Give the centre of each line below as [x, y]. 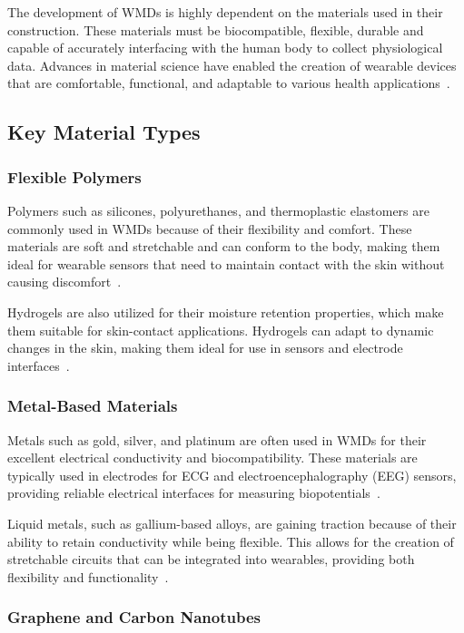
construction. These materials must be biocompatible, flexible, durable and [216, 29]
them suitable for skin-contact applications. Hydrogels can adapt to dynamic [221, 330]
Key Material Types [104, 132]
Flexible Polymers [74, 176]
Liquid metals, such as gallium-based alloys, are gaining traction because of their [232, 523]
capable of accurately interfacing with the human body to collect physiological [225, 48]
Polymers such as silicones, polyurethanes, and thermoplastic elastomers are [218, 210]
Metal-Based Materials [93, 406]
